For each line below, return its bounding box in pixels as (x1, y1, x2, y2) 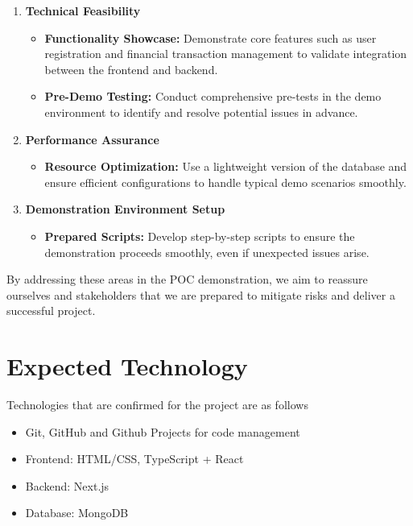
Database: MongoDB (25, 504, 129, 521)
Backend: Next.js (25, 477, 109, 494)
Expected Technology (6, 350, 248, 383)
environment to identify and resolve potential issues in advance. (44, 103, 358, 120)
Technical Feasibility (25, 2, 141, 19)
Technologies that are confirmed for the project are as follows (6, 396, 308, 413)
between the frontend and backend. (44, 60, 218, 77)
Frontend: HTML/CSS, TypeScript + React (25, 450, 244, 467)
